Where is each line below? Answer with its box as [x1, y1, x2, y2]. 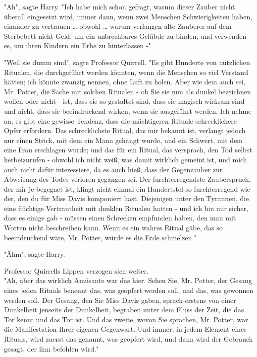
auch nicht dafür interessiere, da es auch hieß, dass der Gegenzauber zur [4, 164, 223, 174]
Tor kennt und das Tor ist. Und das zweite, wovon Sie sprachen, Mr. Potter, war [4, 314, 248, 324]
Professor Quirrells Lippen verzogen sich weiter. [4, 265, 149, 276]
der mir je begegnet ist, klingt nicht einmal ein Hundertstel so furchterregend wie [4, 183, 251, 194]
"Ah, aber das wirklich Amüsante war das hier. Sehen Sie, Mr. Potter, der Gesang [4, 275, 252, 286]
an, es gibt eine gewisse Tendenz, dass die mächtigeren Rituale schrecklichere [4, 115, 237, 126]
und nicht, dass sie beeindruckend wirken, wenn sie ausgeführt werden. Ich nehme [4, 105, 252, 116]
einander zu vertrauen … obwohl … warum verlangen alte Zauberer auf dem [4, 21, 232, 31]
